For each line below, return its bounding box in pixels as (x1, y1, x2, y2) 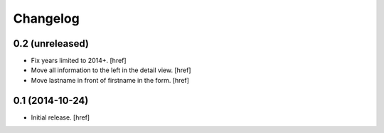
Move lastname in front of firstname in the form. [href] (31, 76, 190, 84)
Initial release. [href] (31, 113, 90, 122)
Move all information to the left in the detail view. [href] (31, 66, 191, 74)
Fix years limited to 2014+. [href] (31, 57, 127, 65)
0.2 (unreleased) (13, 37, 89, 50)
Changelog (13, 11, 80, 26)
